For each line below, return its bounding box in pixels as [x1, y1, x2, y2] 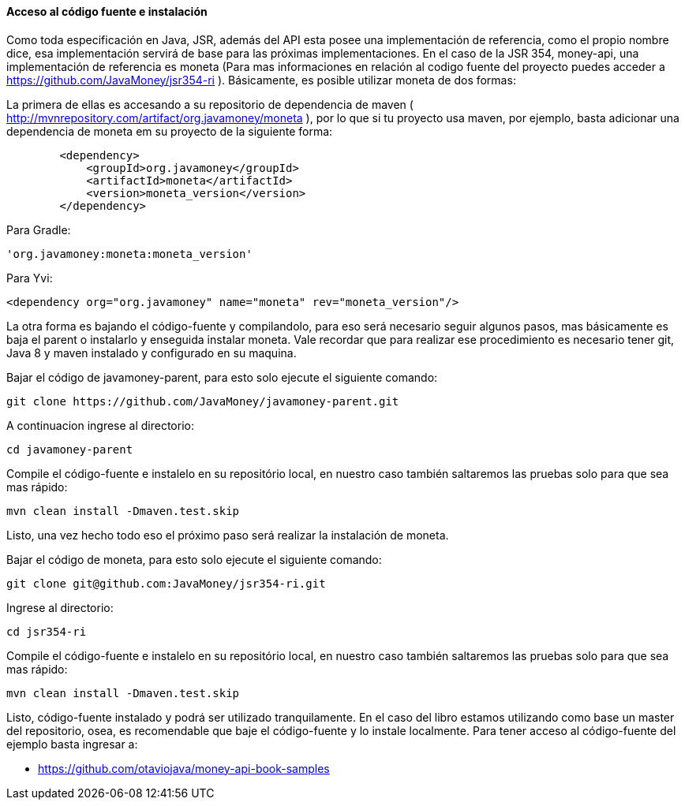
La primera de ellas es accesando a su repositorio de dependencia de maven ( [6, 97, 414, 111]
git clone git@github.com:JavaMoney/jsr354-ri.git [6, 577, 326, 590]
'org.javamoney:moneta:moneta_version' [6, 247, 253, 260]
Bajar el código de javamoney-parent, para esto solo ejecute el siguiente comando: [6, 370, 438, 384]
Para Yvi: [6, 271, 53, 285]
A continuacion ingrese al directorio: [6, 418, 194, 432]
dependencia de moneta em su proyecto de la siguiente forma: [6, 124, 333, 138]
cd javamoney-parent [6, 442, 133, 456]
